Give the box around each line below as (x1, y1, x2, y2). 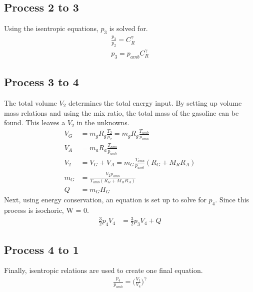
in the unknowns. (76, 117, 129, 128)
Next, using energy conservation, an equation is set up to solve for (4, 194, 206, 205)
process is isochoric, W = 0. (4, 205, 89, 215)
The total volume (4, 97, 57, 108)
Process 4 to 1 (4, 241, 79, 257)
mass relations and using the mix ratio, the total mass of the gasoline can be (4, 107, 239, 118)
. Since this (215, 194, 249, 205)
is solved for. (109, 23, 148, 34)
